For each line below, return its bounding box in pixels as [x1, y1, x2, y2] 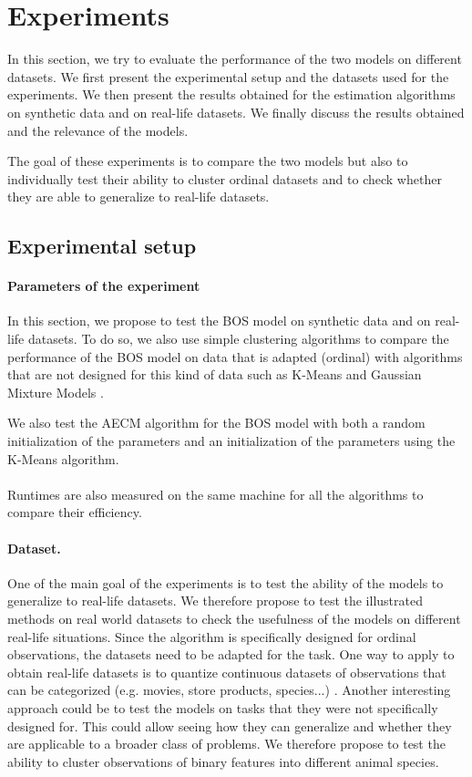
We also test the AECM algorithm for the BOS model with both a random [7, 413, 426, 432]
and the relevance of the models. [7, 120, 189, 140]
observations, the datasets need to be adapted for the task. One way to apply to [7, 645, 455, 664]
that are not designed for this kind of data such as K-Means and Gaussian [7, 365, 422, 384]
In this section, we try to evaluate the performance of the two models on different [7, 49, 462, 68]
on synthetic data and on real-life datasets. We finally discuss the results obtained [7, 102, 465, 121]
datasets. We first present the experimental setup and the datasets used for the [7, 67, 449, 86]
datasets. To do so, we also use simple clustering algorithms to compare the [27, 329, 449, 348]
